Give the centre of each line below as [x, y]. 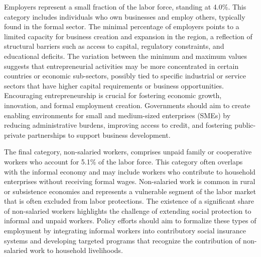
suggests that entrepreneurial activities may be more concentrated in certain [121, 66]
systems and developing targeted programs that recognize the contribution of [122, 240]
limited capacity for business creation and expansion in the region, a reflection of [128, 36]
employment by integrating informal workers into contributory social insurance [125, 231]
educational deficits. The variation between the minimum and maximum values [125, 56]
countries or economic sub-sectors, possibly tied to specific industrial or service [125, 76]
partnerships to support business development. [99, 135]
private [15, 135]
